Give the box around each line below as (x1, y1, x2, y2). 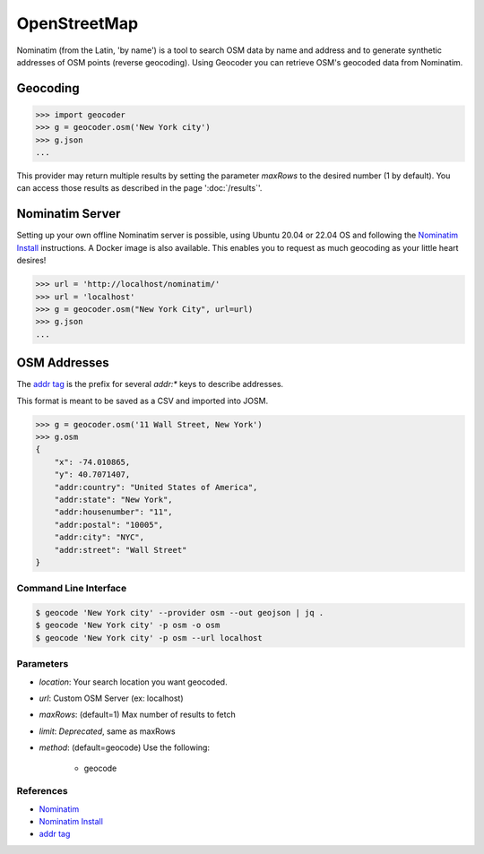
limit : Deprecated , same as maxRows (39, 726, 176, 737)
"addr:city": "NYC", (54, 532, 145, 542)
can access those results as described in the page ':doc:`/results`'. (16, 183, 263, 194)
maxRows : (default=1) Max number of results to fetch (39, 709, 237, 720)
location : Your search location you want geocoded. (39, 677, 228, 687)
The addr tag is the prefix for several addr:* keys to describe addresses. (16, 379, 284, 390)
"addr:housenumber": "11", (54, 507, 174, 517)
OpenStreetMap (16, 13, 139, 33)
